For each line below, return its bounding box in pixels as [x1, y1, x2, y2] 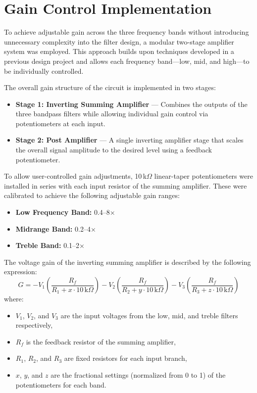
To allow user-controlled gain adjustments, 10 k [4, 171, 147, 181]
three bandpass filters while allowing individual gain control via [15, 108, 208, 119]
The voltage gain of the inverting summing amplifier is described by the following [4, 256, 251, 267]
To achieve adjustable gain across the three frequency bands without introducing [4, 27, 249, 37]
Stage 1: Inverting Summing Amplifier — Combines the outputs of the [15, 98, 248, 109]
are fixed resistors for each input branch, [64, 353, 187, 363]
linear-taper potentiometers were [154, 171, 253, 181]
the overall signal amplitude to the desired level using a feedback [15, 145, 212, 155]
